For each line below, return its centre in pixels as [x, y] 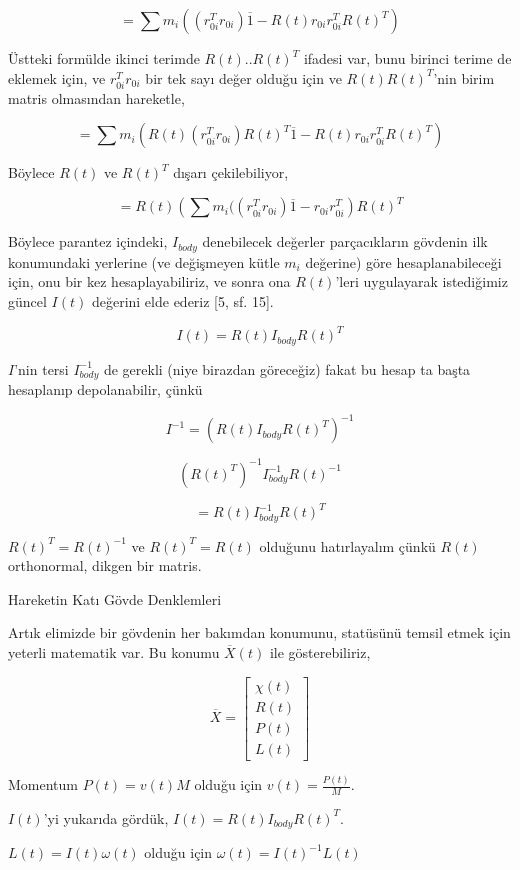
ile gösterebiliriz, [320, 652]
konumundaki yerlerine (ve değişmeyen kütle [144, 261]
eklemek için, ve [57, 77]
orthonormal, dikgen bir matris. [105, 565]
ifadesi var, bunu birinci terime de [407, 58]
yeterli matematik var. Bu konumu [114, 652]
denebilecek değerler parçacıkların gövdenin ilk [345, 241]
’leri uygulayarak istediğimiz [421, 281]
